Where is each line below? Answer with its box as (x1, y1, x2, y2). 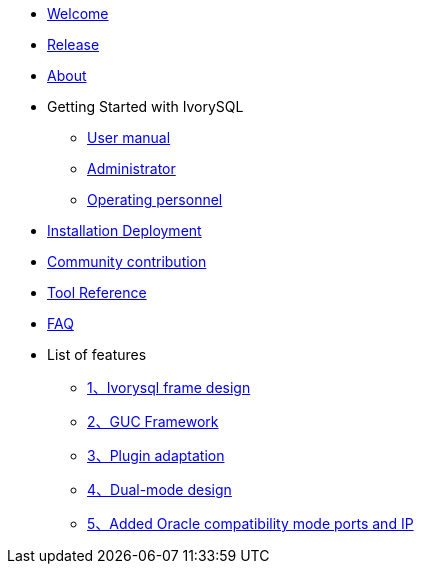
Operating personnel (87, 191, 223, 208)
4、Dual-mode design (87, 481, 232, 498)
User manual (87, 129, 171, 146)
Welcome (47, 5, 109, 22)
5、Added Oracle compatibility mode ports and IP (87, 515, 414, 532)
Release (47, 36, 100, 53)
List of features (47, 346, 147, 363)
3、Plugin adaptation (87, 447, 225, 464)
